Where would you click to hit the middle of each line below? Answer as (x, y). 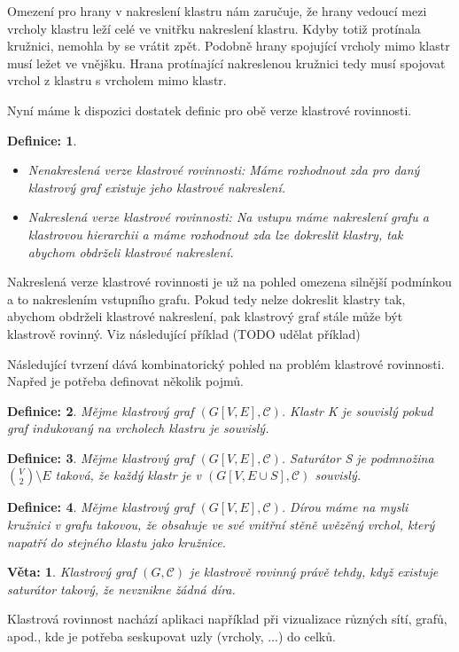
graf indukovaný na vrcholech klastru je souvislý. (138, 428)
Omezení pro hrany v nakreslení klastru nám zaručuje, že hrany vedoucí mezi (217, 11)
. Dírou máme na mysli (345, 507)
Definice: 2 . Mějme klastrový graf (101, 410)
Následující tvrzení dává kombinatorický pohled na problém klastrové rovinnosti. (226, 363)
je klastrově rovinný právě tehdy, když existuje (314, 572)
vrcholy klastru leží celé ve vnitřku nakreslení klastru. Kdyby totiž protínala (214, 28)
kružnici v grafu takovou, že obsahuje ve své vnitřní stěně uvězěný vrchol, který (221, 525)
